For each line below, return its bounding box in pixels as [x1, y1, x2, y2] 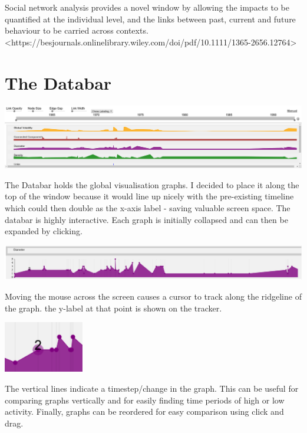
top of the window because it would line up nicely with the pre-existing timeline [5, 190, 294, 202]
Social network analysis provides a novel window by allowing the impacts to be [5, 1, 289, 13]
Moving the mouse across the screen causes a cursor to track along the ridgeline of [5, 290, 302, 303]
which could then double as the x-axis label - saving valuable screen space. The [5, 202, 291, 214]
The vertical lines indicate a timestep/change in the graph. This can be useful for [5, 382, 299, 394]
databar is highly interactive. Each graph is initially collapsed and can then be [5, 213, 288, 225]
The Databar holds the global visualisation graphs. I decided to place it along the [5, 178, 299, 191]
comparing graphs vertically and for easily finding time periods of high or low [5, 393, 285, 406]
